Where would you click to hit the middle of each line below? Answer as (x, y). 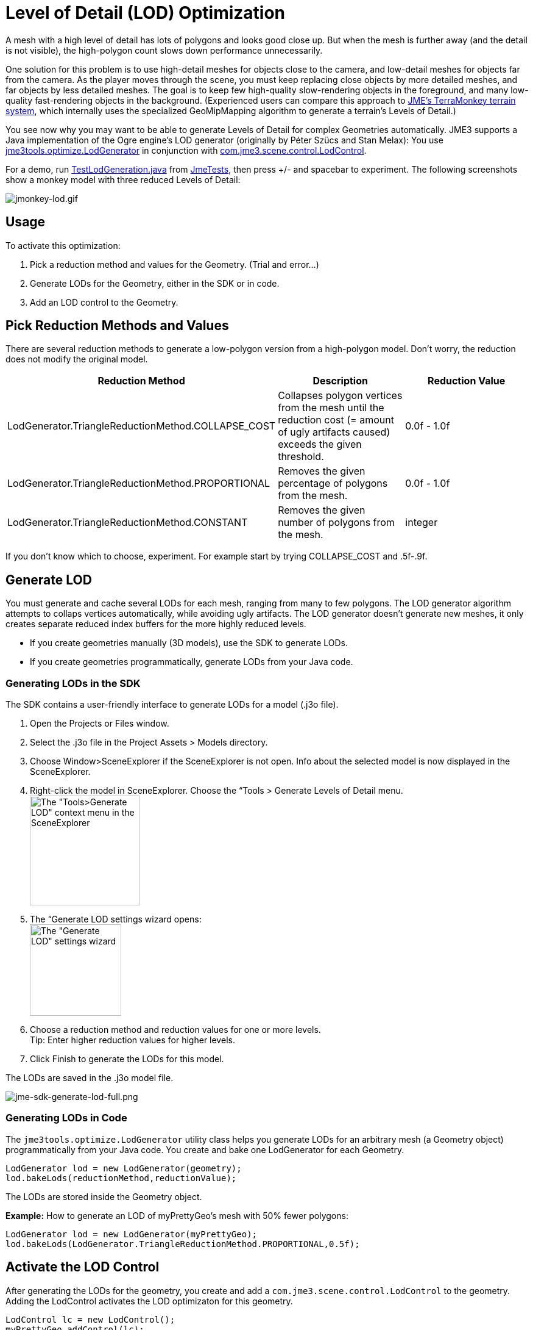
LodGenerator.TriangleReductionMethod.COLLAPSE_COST (142, 426)
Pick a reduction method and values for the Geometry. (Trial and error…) (175, 264)
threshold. (301, 457)
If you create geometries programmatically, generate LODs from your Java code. (192, 662)
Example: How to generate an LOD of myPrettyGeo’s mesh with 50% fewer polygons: (177, 1215)
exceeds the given (320, 444)
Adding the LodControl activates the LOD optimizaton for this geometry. (149, 1301)
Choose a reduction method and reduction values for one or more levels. (175, 1030)
